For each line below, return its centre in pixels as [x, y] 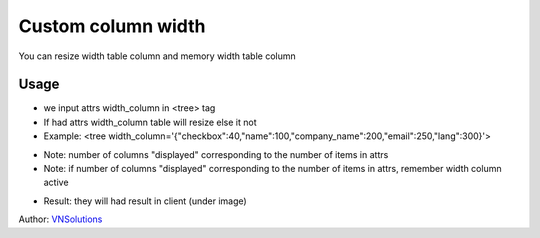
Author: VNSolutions [60, 219]
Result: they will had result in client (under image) [145, 201]
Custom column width [112, 26]
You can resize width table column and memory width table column [157, 56]
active [56, 182]
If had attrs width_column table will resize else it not [150, 122]
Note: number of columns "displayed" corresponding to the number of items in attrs [216, 154]
